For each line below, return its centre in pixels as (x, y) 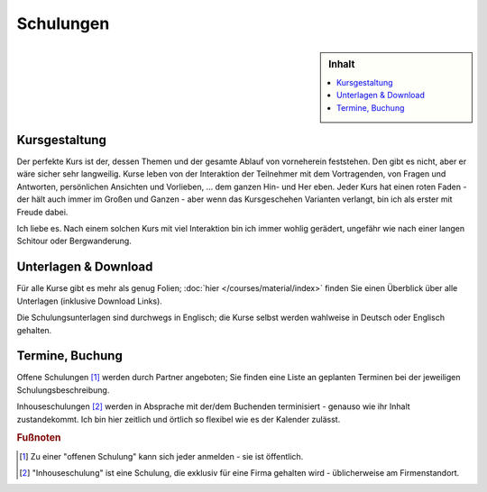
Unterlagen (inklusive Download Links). (89, 301)
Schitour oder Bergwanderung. (74, 241)
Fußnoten (39, 438)
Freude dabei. (42, 212)
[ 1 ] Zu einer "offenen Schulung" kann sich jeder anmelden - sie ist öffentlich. (161, 456)
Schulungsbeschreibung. (63, 390)
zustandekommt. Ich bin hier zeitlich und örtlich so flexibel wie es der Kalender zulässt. (179, 419)
